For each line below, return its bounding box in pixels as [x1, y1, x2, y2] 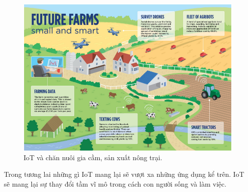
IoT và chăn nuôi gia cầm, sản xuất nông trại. [24, 152, 163, 163]
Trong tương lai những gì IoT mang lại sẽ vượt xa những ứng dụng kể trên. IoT [4, 168, 245, 179]
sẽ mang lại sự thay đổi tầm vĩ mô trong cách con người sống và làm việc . [4, 178, 226, 189]
